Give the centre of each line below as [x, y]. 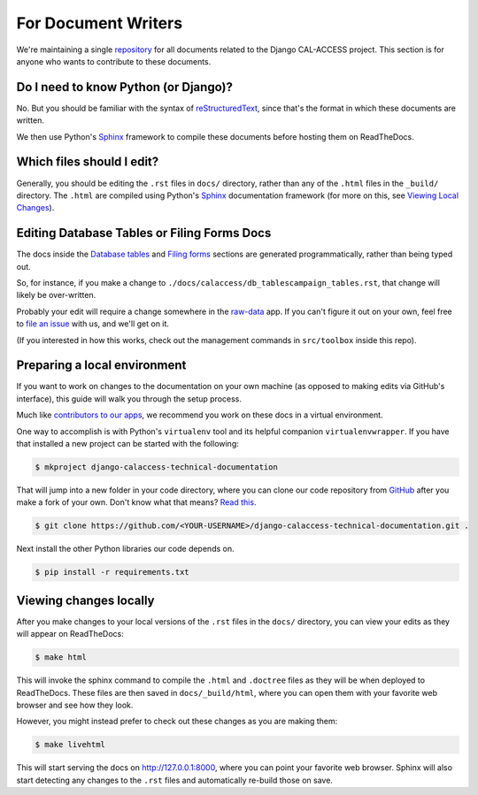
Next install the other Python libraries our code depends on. [125, 549]
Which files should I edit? [88, 162]
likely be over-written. [56, 295]
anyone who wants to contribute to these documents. [114, 61]
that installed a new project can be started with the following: [127, 444]
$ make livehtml [70, 745]
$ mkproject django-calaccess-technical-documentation [156, 467]
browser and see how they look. [75, 705]
